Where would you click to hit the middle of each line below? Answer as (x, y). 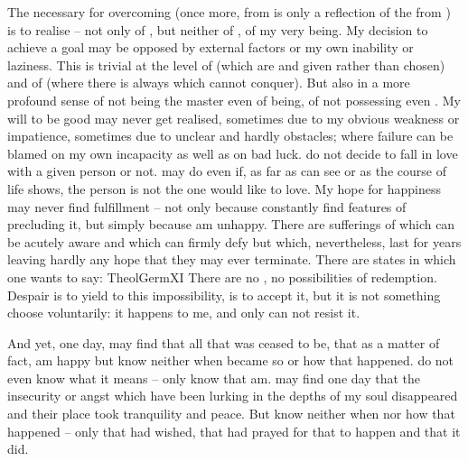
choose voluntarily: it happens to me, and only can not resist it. (184, 313)
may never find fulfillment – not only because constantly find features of (207, 206)
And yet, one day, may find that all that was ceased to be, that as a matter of (224, 342)
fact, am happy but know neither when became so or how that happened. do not (231, 360)
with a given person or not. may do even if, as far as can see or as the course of (227, 171)
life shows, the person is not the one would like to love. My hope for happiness (225, 188)
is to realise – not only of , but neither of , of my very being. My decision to (218, 29)
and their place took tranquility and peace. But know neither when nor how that (231, 414)
